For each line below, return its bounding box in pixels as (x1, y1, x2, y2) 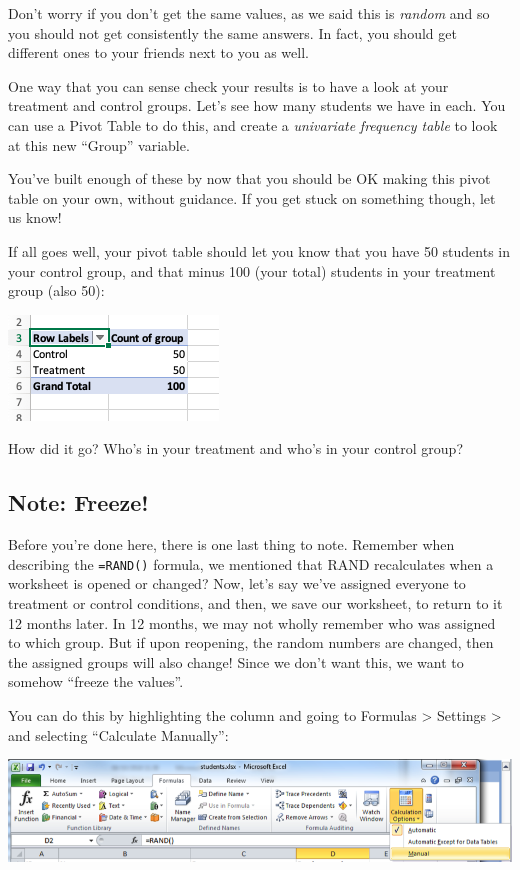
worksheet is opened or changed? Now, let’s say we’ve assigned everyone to (8, 573, 466, 594)
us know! (8, 207, 62, 228)
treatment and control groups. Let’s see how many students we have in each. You (8, 95, 506, 116)
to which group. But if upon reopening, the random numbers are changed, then (8, 632, 494, 653)
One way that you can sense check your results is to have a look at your (8, 75, 449, 96)
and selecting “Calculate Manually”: (8, 724, 229, 745)
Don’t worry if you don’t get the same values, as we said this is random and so (8, 3, 490, 23)
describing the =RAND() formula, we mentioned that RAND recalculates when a (8, 553, 494, 574)
